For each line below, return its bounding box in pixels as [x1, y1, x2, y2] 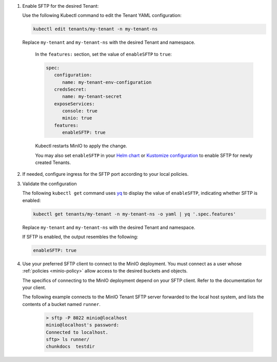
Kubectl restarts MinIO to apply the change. [35, 143, 128, 149]
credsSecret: [54, 86, 87, 92]
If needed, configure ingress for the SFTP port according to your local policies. [22, 171, 189, 177]
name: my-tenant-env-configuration [62, 79, 152, 85]
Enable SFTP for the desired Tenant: [22, 3, 99, 9]
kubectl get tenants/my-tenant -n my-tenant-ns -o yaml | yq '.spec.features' [33, 211, 236, 217]
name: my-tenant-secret [62, 94, 122, 100]
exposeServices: [54, 101, 95, 106]
